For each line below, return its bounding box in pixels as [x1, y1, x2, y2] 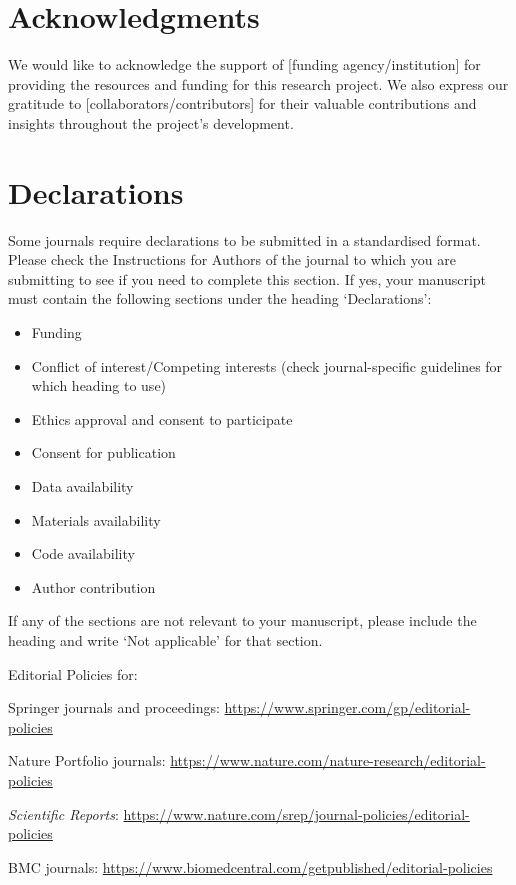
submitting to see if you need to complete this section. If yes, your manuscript [8, 268, 487, 289]
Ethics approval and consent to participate [31, 408, 293, 429]
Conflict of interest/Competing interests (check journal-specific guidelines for [31, 355, 503, 376]
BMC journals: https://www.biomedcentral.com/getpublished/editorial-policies [8, 856, 493, 877]
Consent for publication [31, 442, 176, 463]
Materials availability [31, 509, 161, 530]
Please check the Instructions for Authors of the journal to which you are [8, 249, 456, 270]
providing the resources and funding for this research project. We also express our [8, 73, 509, 94]
